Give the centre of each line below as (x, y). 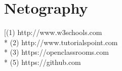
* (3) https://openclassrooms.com (56, 52)
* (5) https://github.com (43, 62)
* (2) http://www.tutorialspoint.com (61, 42)
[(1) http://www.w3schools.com (53, 32)
